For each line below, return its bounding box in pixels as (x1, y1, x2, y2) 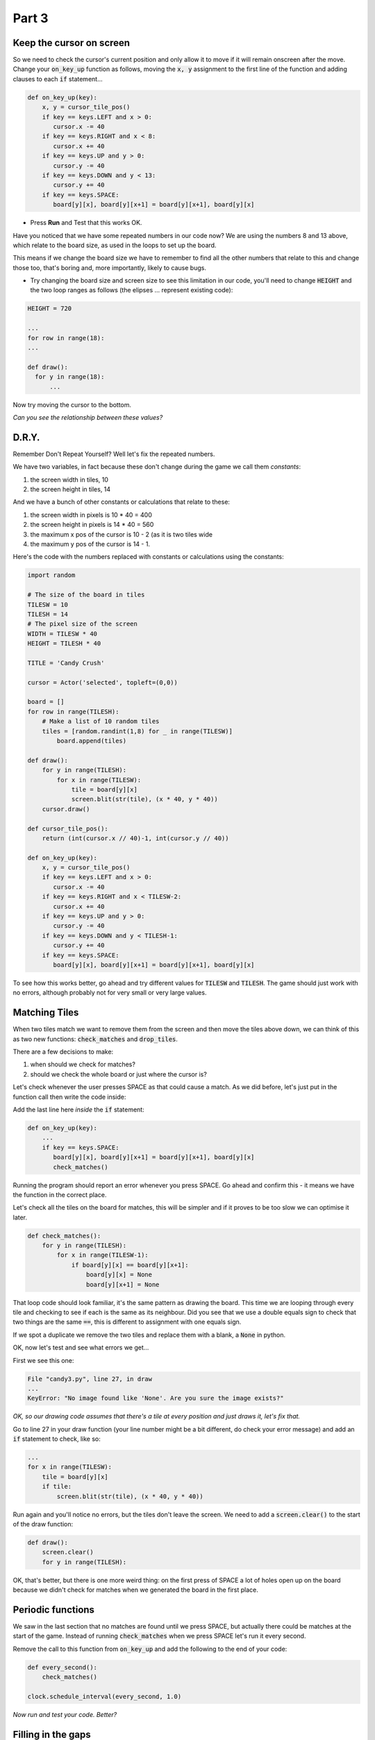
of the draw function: (12, 1520, 73, 1528)
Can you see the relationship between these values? (12, 413, 163, 421)
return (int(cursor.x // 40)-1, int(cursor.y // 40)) (42, 834, 229, 842)
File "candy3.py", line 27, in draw (27, 1375, 153, 1383)
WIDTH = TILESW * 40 (27, 630, 97, 638)
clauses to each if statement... (12, 74, 103, 83)
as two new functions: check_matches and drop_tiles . (12, 1034, 178, 1043)
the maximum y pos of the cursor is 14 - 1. (30, 539, 151, 548)
